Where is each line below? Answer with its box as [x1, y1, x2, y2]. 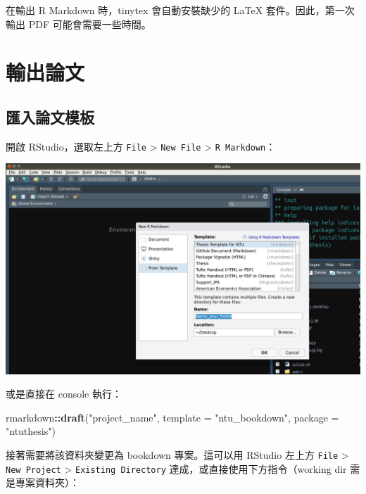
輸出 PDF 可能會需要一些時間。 [6, 16, 151, 31]
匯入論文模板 [6, 106, 94, 127]
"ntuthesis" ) [6, 424, 56, 438]
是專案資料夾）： [6, 475, 80, 490]
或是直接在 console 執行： [6, 386, 122, 401]
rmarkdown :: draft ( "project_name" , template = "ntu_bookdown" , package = [6, 410, 339, 424]
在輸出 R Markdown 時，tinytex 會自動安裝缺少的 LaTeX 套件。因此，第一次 [6, 3, 355, 17]
